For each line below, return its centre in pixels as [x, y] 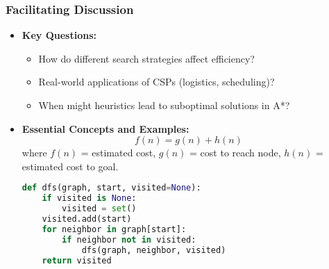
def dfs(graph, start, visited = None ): [111, 188]
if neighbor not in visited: [129, 239]
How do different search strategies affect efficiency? [146, 58]
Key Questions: [59, 35]
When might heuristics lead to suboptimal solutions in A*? [164, 105]
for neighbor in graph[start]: [114, 229]
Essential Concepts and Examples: [106, 128]
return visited [77, 260]
